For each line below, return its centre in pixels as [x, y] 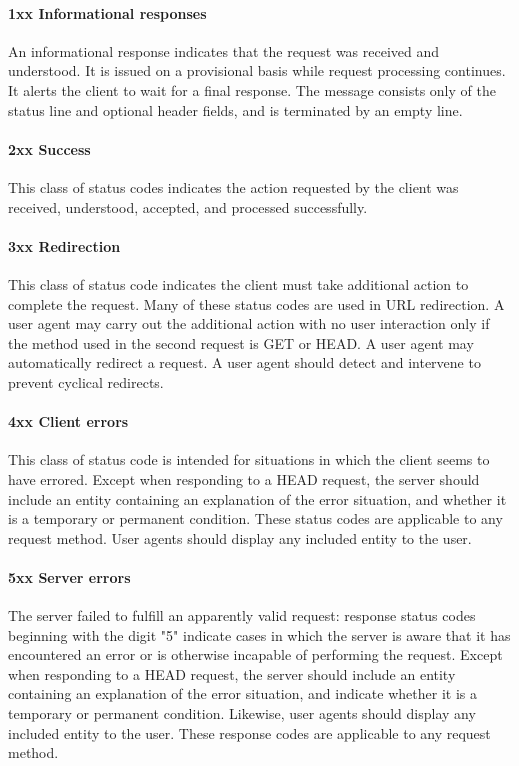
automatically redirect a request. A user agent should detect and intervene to [244, 362]
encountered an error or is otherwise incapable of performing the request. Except [255, 654]
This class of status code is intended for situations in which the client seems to [249, 459]
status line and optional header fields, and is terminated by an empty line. [235, 109]
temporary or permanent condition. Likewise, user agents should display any [242, 713]
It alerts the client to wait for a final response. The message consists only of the [252, 89]
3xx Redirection [64, 245]
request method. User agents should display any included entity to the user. [240, 537]
